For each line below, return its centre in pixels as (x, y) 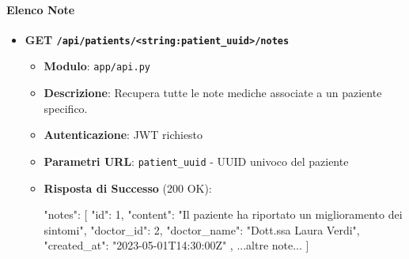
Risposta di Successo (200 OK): (128, 188)
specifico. (66, 108)
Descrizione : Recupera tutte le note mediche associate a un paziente (213, 93)
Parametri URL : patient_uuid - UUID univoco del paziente (196, 161)
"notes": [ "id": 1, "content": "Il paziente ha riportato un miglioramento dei (223, 214)
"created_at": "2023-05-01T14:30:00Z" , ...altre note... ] (176, 245)
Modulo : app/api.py (97, 66)
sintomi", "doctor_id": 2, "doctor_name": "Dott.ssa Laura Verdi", (202, 229)
